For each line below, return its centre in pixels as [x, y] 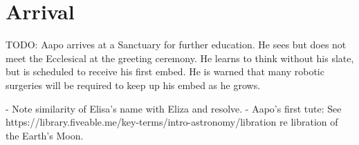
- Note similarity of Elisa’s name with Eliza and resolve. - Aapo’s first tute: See [174, 108]
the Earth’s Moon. [45, 135]
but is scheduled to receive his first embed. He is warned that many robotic [165, 71]
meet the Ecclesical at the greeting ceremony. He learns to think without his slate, [180, 58]
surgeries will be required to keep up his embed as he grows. [133, 85]
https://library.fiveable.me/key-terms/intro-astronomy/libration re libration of [172, 122]
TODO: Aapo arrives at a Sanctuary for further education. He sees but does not [176, 45]
